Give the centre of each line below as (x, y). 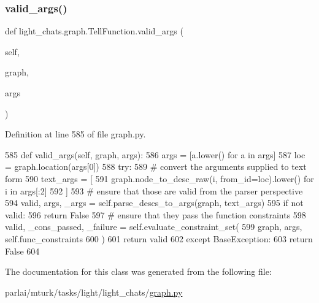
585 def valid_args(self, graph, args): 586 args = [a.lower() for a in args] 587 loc (155, 154)
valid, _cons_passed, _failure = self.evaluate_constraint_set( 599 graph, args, (154, 227)
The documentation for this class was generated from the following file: (138, 271)
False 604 (22, 251)
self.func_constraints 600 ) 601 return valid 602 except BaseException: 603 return (159, 238)
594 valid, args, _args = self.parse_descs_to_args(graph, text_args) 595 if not (154, 203)
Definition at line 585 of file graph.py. (75, 134)
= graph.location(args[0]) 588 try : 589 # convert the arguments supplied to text (156, 167)
